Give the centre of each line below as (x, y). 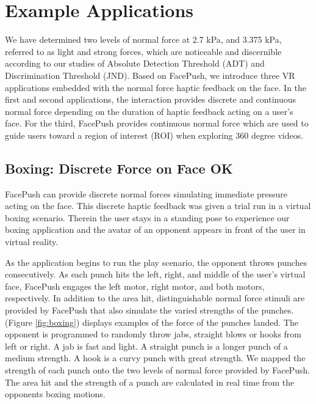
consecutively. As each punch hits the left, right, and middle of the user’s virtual (155, 274)
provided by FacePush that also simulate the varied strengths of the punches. (149, 310)
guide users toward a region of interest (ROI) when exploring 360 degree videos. (154, 135)
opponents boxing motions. (55, 394)
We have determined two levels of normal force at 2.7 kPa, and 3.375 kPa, (143, 39)
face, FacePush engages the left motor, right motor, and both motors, (135, 286)
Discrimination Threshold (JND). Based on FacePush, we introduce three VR (150, 75)
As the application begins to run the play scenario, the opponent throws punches (156, 262)
